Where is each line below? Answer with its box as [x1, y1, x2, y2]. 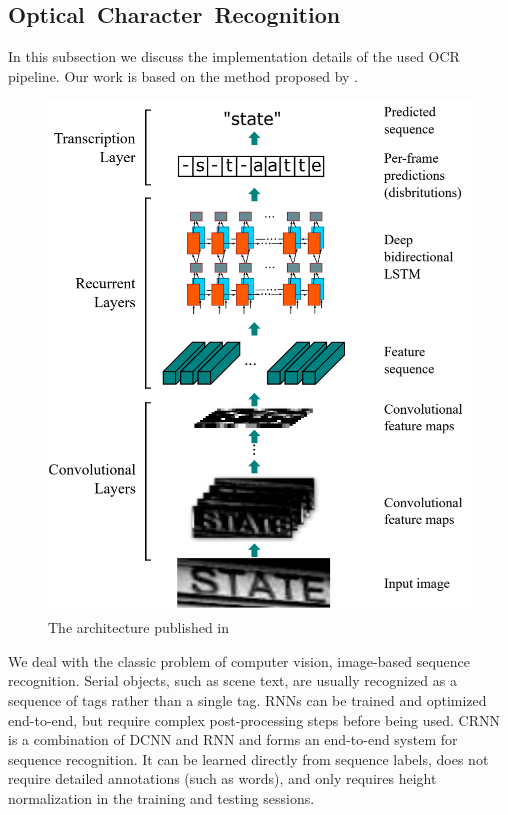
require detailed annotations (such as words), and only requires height [8, 768, 437, 789]
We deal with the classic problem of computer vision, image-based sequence [8, 650, 471, 671]
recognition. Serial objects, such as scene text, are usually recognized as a [8, 670, 457, 691]
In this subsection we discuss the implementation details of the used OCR [8, 46, 460, 67]
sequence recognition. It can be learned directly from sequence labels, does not [8, 748, 489, 769]
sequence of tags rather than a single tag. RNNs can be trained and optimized [8, 689, 487, 710]
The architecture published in [48, 617, 230, 638]
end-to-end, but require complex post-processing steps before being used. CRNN [8, 709, 500, 730]
